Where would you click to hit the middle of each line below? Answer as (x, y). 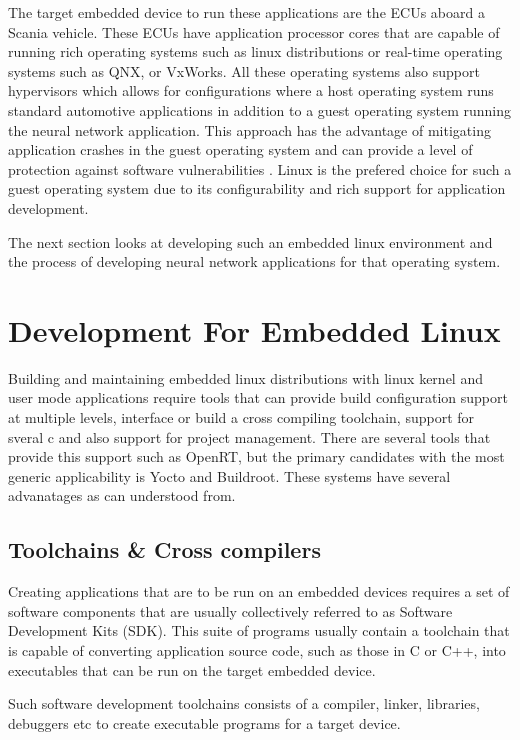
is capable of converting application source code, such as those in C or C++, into (257, 649)
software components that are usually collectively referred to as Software (230, 610)
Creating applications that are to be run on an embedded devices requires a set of (259, 591)
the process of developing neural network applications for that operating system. (254, 261)
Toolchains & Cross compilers (164, 549)
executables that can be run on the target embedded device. (192, 669)
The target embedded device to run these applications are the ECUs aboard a (246, 12)
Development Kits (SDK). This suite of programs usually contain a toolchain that (259, 630)
